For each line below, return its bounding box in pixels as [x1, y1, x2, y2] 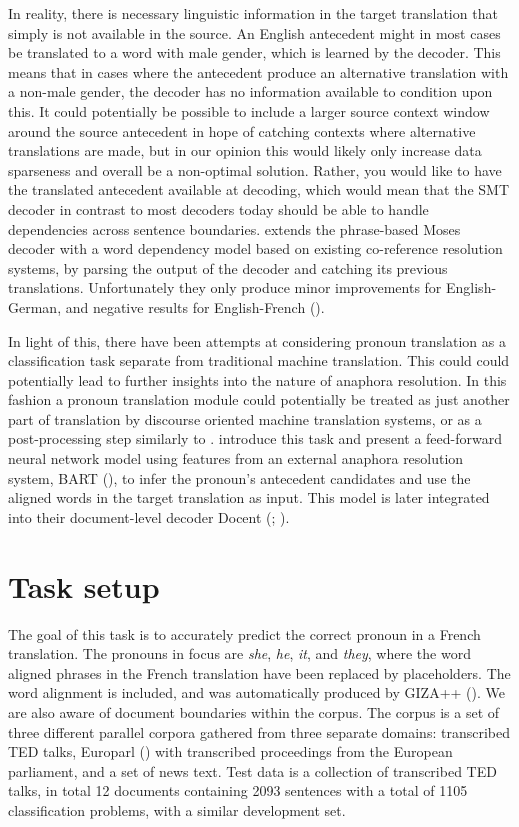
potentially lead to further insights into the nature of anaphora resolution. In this [8, 369, 507, 390]
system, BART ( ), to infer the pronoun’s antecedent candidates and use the [8, 467, 471, 488]
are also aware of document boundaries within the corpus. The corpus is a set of [8, 701, 500, 722]
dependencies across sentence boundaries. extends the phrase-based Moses [8, 218, 461, 239]
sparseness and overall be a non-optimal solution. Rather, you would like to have [8, 159, 502, 180]
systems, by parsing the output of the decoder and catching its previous [8, 257, 448, 278]
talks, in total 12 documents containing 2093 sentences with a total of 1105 [8, 780, 468, 801]
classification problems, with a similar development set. [8, 799, 346, 820]
